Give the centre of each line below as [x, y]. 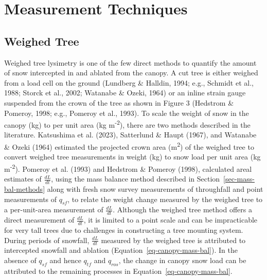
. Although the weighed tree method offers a [182, 209]
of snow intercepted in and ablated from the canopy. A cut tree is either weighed [131, 73]
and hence [65, 260]
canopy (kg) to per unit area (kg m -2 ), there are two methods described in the [127, 124]
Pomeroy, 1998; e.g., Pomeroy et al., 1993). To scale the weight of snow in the [127, 113]
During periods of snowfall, [47, 240]
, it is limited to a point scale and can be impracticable [171, 220]
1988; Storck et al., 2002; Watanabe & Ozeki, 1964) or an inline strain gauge [125, 93]
